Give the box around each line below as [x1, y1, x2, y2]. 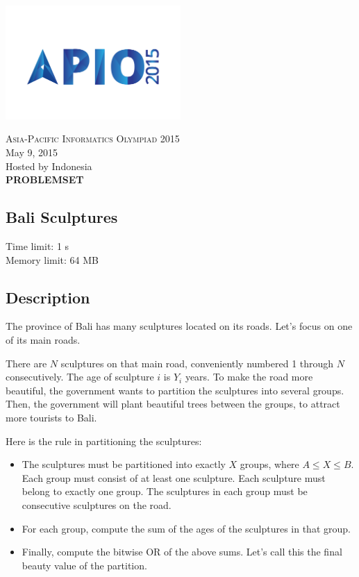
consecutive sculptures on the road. [22, 497, 172, 512]
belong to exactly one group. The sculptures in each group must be [22, 484, 308, 499]
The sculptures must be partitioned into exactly [22, 457, 226, 471]
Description [6, 286, 90, 308]
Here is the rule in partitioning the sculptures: [6, 433, 202, 448]
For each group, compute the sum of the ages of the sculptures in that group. [22, 521, 351, 535]
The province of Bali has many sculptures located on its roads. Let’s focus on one [6, 319, 353, 333]
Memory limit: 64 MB [6, 252, 99, 267]
